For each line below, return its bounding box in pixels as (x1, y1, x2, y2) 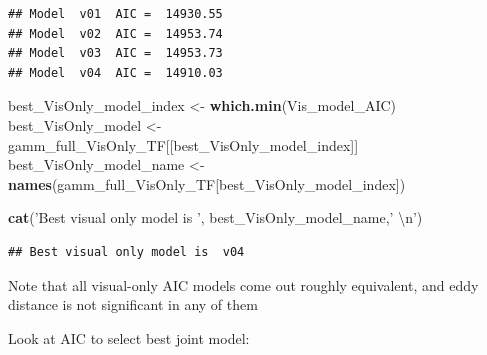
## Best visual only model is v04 (8, 244, 245, 259)
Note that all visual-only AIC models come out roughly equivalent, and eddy (8, 274, 479, 295)
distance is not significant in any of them (8, 294, 258, 315)
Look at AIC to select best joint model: (8, 327, 250, 348)
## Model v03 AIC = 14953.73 (8, 46, 223, 61)
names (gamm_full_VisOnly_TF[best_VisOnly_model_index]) (8, 173, 406, 194)
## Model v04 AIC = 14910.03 (8, 65, 223, 80)
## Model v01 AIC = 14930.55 (8, 7, 223, 21)
